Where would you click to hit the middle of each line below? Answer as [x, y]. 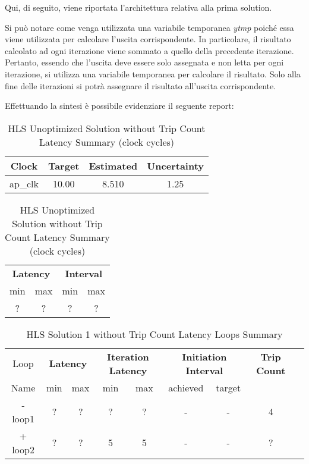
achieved [186, 387]
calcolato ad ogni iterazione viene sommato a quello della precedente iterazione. [149, 50]
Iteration [128, 356]
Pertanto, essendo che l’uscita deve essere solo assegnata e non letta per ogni [144, 62]
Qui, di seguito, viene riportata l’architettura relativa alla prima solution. [138, 7]
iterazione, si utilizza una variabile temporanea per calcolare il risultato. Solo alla [153, 73]
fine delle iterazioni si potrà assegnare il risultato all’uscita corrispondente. [141, 85]
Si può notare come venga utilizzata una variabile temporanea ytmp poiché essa [149, 27]
